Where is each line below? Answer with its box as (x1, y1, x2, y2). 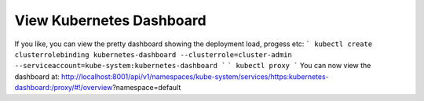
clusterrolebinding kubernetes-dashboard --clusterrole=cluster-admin (14, 50, 292, 59)
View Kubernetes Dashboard (14, 12, 207, 29)
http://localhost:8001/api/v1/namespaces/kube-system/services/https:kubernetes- (61, 71, 329, 81)
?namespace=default (112, 83, 181, 92)
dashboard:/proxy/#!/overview (14, 83, 113, 92)
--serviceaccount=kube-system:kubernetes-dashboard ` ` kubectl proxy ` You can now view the (14, 61, 371, 70)
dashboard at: (14, 71, 60, 81)
